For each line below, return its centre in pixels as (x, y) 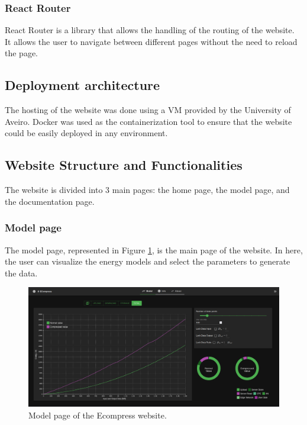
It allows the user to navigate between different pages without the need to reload (151, 41)
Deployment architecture (83, 85)
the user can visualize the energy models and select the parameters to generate (148, 261)
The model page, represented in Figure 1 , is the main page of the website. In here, (154, 249)
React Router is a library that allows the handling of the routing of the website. (150, 30)
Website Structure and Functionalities (124, 165)
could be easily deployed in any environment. (86, 133)
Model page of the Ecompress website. (98, 415)
